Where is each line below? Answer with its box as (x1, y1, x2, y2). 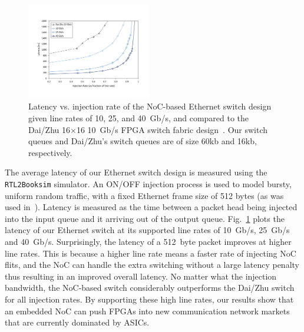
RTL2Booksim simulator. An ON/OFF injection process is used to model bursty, (5, 177, 292, 190)
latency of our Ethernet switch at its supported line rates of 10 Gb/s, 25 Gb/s (5, 224, 290, 236)
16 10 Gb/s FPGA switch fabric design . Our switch (76, 123, 268, 135)
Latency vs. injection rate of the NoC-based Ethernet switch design (28, 100, 272, 112)
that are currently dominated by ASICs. (5, 316, 150, 328)
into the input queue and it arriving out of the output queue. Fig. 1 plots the (5, 212, 285, 224)
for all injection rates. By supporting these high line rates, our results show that (5, 293, 294, 305)
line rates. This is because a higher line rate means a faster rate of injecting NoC (5, 247, 296, 259)
